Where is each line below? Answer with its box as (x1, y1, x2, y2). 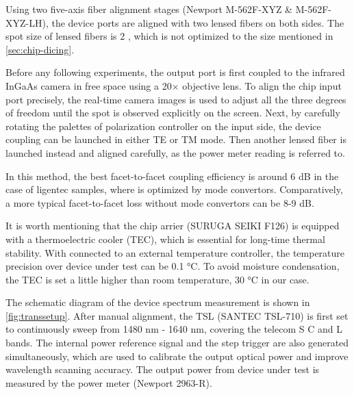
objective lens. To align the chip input (182, 78, 342, 92)
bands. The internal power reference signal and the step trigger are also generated (5, 335, 349, 350)
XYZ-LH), (5, 15, 49, 29)
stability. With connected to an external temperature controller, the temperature (5, 245, 345, 259)
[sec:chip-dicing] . (5, 42, 75, 56)
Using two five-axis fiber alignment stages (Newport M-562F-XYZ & (5, 2, 292, 16)
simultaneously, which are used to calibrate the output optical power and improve (5, 348, 349, 363)
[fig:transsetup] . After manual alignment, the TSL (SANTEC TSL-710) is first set (5, 308, 349, 322)
